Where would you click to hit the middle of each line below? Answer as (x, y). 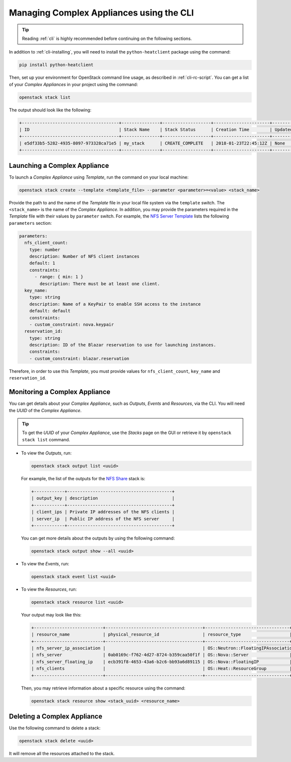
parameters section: (30, 223)
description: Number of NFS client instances (84, 256)
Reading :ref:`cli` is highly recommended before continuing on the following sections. (107, 38)
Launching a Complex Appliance (59, 165)
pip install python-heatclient (57, 65)
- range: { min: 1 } (59, 277)
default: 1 (42, 263)
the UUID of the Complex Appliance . (45, 410)
